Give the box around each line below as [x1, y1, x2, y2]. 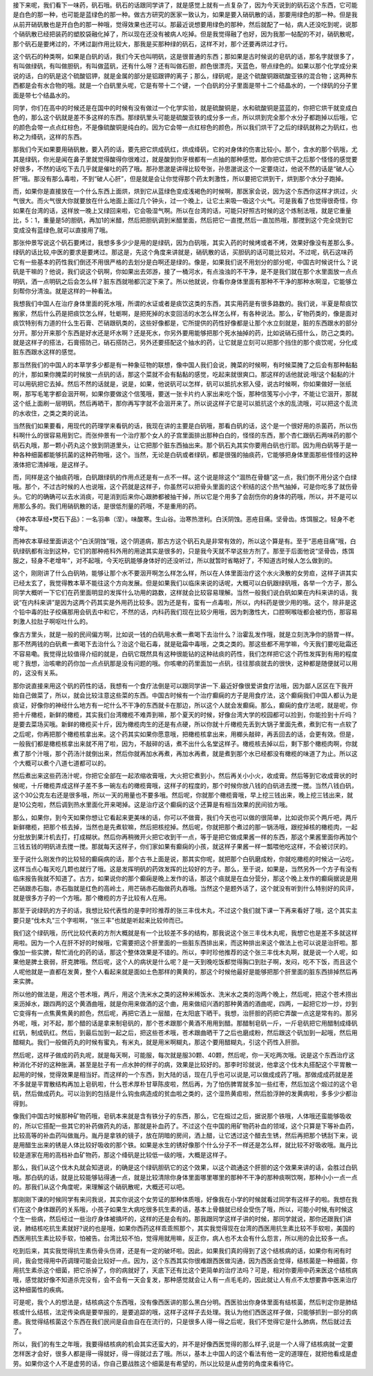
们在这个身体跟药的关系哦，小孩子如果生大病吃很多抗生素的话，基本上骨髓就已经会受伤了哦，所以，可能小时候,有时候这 [12, 1205, 354, 1213]
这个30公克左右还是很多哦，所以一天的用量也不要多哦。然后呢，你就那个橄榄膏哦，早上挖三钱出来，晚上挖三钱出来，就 [12, 791, 354, 800]
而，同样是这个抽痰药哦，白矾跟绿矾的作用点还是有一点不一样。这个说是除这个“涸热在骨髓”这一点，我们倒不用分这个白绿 [12, 473, 357, 481]
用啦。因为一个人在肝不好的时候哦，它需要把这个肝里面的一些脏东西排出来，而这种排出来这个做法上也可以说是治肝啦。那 [12, 939, 358, 947]
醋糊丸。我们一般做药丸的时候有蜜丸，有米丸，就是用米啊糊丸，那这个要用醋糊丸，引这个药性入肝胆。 [12, 1038, 303, 1046]
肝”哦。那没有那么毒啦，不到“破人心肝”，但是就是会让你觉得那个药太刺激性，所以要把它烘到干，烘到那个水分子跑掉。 [12, 174, 348, 182]
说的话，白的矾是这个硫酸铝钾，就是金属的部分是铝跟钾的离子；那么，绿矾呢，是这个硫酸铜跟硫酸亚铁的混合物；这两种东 [12, 71, 358, 79]
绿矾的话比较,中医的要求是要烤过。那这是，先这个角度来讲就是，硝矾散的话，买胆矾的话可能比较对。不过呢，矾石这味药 [12, 248, 354, 256]
